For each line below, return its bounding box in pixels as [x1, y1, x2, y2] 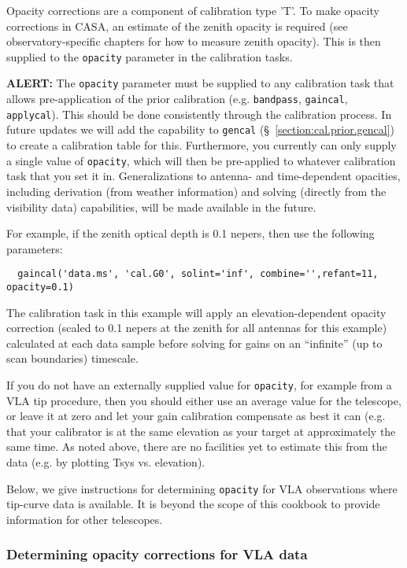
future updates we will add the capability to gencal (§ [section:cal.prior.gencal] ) [6, 121, 395, 138]
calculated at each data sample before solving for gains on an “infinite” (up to [6, 334, 383, 351]
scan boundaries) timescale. [6, 350, 139, 367]
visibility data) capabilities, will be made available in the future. [6, 198, 316, 215]
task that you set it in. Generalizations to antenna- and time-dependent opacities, [6, 168, 401, 184]
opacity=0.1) [6, 281, 74, 293]
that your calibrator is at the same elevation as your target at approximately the [6, 422, 396, 439]
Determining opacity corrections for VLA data [6, 544, 308, 564]
